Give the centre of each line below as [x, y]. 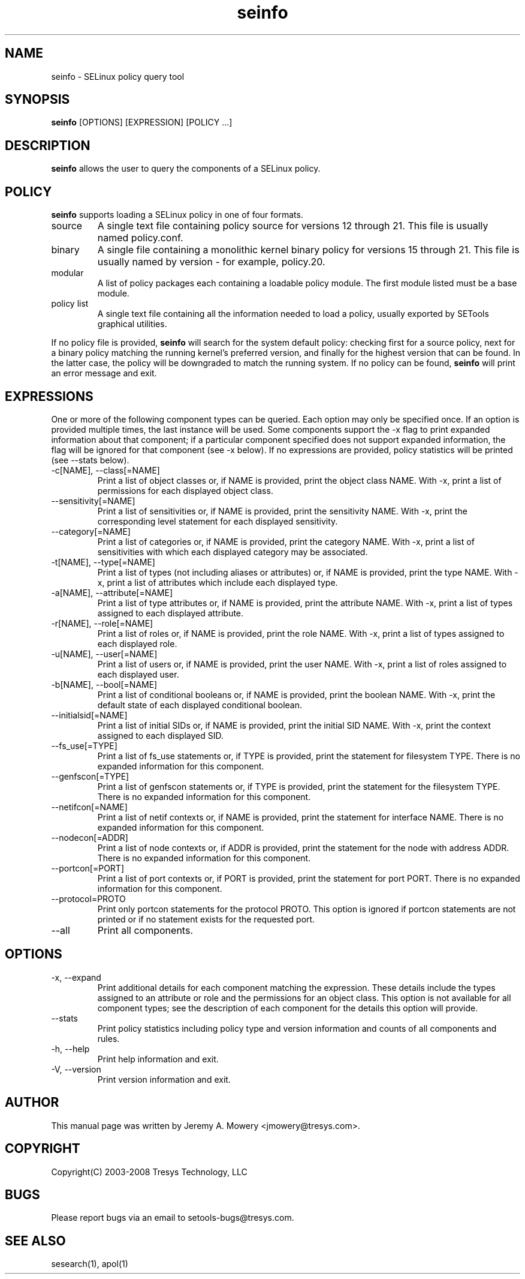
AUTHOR [32, 1103]
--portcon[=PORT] [88, 868]
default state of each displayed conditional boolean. [200, 705]
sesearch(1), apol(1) [90, 1264]
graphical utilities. [132, 324]
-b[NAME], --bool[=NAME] [104, 684]
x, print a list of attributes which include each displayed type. [218, 582]
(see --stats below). [90, 460]
